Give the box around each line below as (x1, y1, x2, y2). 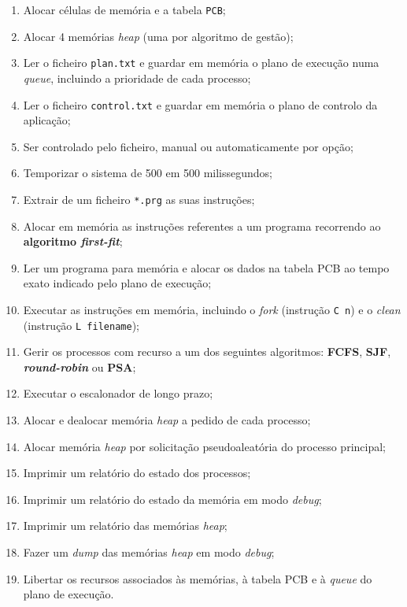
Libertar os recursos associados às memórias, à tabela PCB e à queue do (23, 570, 372, 587)
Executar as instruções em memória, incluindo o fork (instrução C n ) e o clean (23, 301, 401, 317)
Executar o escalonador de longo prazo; (23, 385, 213, 402)
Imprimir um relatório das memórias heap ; (23, 517, 228, 534)
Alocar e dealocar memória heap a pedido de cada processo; (23, 412, 311, 428)
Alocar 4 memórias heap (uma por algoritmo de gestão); (23, 28, 294, 44)
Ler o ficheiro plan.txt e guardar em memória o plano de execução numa (23, 54, 379, 71)
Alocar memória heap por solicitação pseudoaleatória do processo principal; (23, 438, 386, 454)
